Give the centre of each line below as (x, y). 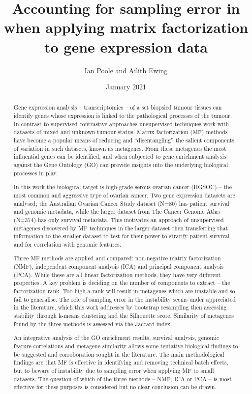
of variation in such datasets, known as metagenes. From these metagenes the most (120, 148)
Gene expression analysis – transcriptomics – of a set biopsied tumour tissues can (118, 107)
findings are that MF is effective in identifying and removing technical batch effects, (121, 362)
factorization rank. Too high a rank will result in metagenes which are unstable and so (124, 291)
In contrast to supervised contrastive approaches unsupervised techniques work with (121, 124)
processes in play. (36, 173)
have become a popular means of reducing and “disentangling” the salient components (124, 140)
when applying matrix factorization (126, 27)
